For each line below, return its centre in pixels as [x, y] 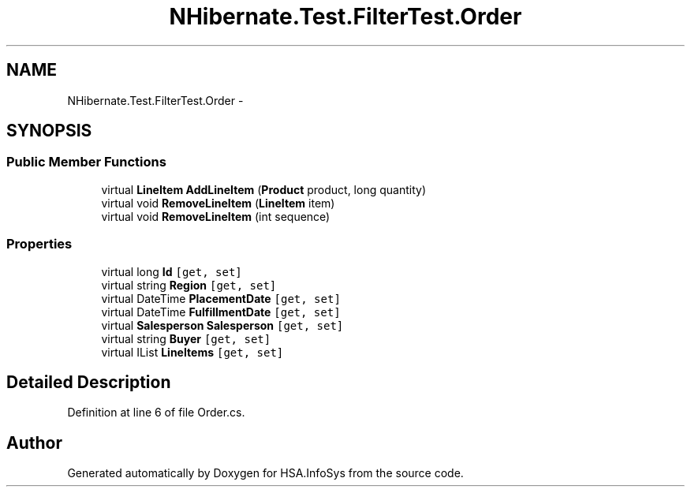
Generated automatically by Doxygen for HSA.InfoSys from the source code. [265, 473]
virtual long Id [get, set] [172, 271]
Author [34, 443]
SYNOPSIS [49, 131]
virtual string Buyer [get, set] [186, 338]
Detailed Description [89, 382]
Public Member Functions [86, 162]
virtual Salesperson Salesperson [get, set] [222, 325]
